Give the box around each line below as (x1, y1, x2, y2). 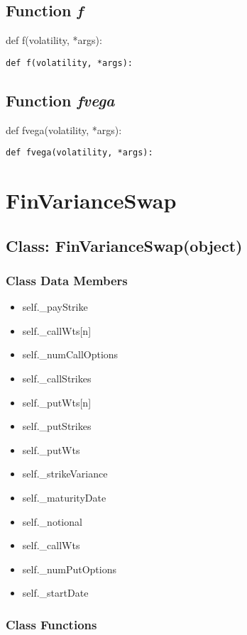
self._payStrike (22, 299, 88, 314)
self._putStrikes (22, 419, 92, 434)
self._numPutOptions (22, 561, 117, 576)
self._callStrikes (22, 371, 92, 386)
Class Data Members (6, 271, 128, 289)
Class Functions (6, 615, 97, 633)
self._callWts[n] (22, 323, 92, 338)
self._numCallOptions (22, 347, 119, 362)
